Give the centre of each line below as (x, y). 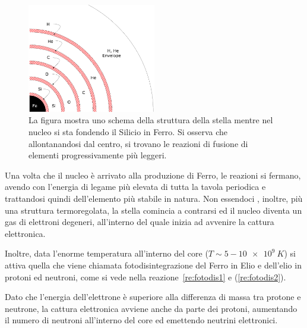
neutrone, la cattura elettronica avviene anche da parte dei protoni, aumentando (151, 308)
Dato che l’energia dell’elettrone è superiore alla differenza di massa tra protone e (153, 297)
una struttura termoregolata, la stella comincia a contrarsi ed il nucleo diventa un (153, 210)
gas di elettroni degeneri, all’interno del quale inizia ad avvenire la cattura (140, 222)
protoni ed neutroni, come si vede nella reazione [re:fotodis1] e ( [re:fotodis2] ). (145, 277)
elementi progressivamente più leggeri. (98, 155)
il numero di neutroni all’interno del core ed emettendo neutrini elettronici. (141, 320)
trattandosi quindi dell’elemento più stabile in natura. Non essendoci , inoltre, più (154, 199)
